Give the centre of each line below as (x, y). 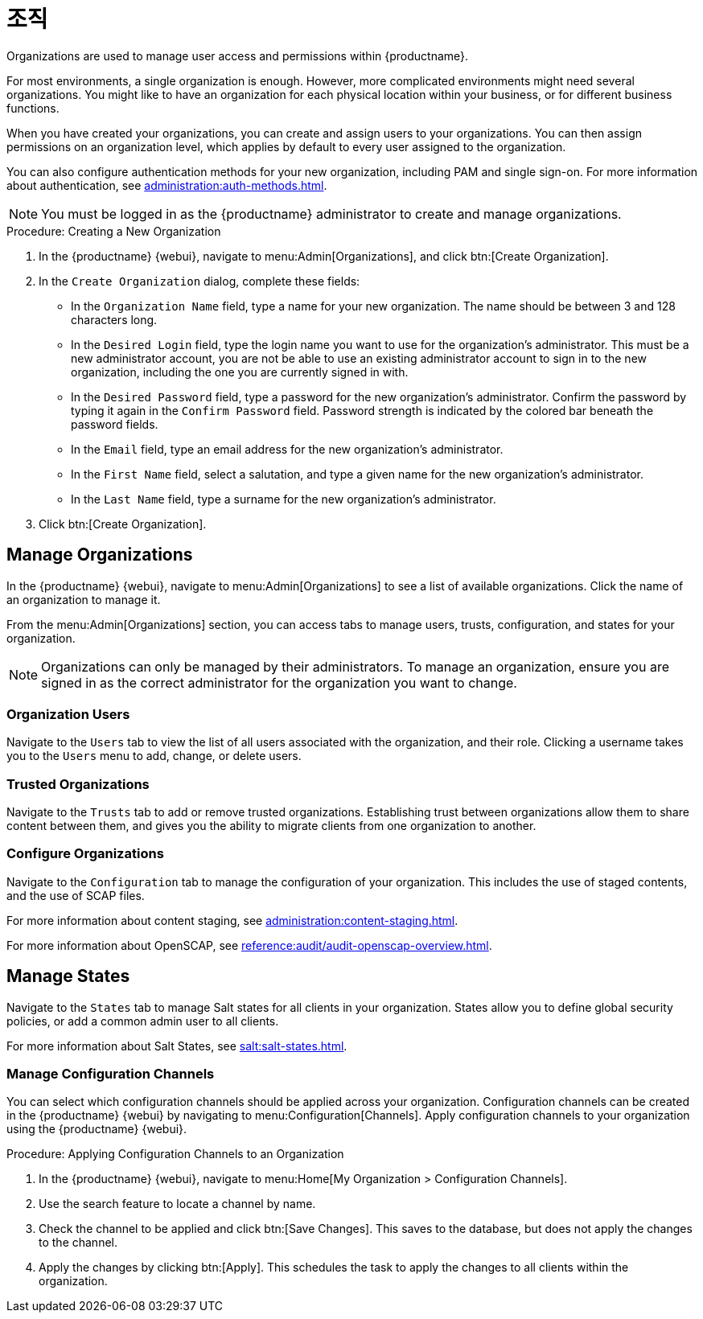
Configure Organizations (85, 854)
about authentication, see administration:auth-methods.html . (167, 185)
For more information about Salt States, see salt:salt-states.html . (177, 1046)
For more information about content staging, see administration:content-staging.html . (232, 920)
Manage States (68, 976)
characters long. (114, 319)
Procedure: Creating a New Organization (114, 231)
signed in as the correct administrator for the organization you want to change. (279, 682)
